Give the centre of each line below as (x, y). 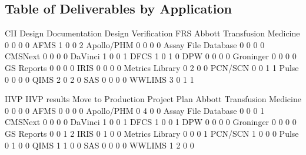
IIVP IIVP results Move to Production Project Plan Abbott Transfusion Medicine (153, 99)
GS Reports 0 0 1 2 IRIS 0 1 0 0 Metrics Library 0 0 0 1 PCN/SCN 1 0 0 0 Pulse (152, 133)
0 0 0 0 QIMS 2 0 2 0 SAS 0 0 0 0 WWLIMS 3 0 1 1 (99, 79)
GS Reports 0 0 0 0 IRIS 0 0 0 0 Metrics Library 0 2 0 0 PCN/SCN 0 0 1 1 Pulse (152, 67)
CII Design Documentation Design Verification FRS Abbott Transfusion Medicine (152, 33)
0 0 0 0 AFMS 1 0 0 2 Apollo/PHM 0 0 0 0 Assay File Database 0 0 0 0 (135, 44)
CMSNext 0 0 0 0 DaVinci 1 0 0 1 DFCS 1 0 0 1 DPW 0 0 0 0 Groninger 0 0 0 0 (151, 122)
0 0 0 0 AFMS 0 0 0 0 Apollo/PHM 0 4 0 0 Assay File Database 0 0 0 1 (135, 110)
